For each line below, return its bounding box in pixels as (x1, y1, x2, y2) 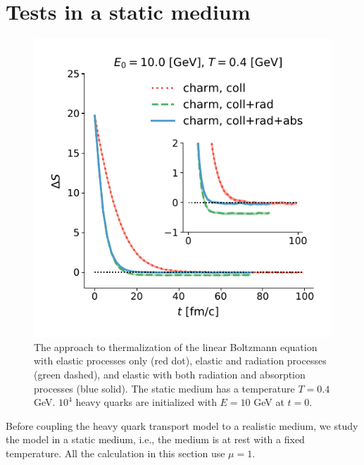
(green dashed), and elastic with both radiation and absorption (34, 367, 306, 381)
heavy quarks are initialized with (75, 395, 217, 409)
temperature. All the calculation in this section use (6, 445, 225, 460)
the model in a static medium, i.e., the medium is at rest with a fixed (6, 432, 305, 447)
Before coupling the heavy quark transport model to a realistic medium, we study (6, 418, 358, 433)
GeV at (253, 395, 284, 409)
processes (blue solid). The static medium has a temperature (34, 381, 295, 395)
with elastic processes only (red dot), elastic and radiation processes (34, 353, 327, 368)
